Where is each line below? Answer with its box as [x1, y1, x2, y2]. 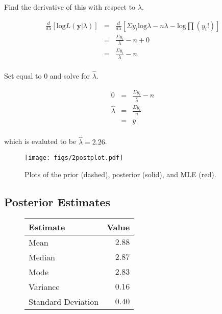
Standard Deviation [29, 295, 99, 307]
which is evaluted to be [4, 136, 77, 147]
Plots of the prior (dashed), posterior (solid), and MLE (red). [24, 168, 216, 179]
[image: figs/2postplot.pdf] [24, 154, 124, 162]
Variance [29, 280, 60, 293]
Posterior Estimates [4, 194, 110, 209]
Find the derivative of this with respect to [4, 2, 136, 12]
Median [29, 251, 56, 263]
